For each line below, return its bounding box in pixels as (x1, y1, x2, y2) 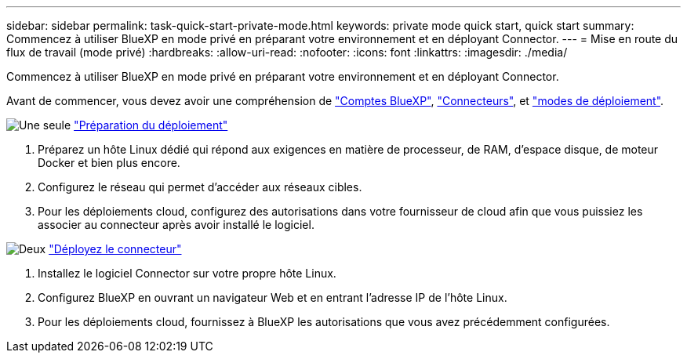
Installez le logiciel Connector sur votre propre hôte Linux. (38, 267, 336, 280)
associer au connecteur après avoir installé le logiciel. (38, 218, 314, 231)
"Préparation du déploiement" (74, 118, 228, 132)
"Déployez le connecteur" (49, 242, 182, 256)
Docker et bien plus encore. (38, 156, 180, 169)
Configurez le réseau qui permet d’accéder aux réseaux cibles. (38, 180, 362, 194)
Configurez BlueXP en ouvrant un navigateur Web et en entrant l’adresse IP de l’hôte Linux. (38, 291, 507, 304)
